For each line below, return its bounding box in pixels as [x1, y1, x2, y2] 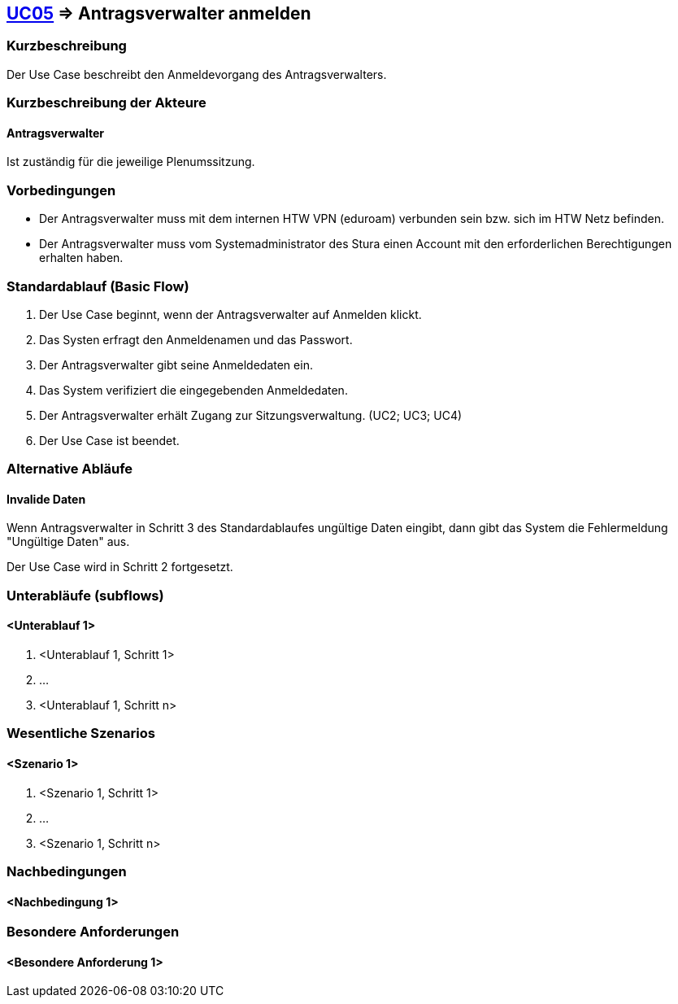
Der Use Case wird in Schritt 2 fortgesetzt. [7, 560, 233, 574]
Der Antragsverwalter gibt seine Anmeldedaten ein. [39, 357, 313, 372]
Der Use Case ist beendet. [39, 433, 180, 447]
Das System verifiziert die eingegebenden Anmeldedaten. [39, 382, 348, 397]
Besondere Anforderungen [7, 923, 180, 941]
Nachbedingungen [7, 863, 127, 880]
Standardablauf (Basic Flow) [7, 277, 189, 295]
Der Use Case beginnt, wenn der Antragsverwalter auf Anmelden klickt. [39, 307, 422, 321]
